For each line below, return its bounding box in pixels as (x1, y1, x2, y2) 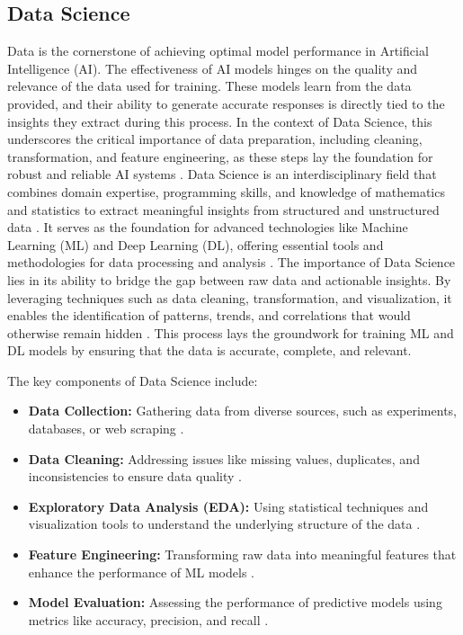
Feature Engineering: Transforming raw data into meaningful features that (28, 545, 457, 564)
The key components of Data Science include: (7, 371, 258, 389)
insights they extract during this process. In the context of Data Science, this (7, 112, 432, 130)
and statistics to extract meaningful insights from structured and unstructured (7, 200, 440, 219)
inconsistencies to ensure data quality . (28, 467, 242, 486)
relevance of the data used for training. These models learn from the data (7, 76, 412, 95)
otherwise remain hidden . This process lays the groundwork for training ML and (7, 323, 454, 342)
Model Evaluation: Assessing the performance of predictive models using (28, 593, 442, 612)
